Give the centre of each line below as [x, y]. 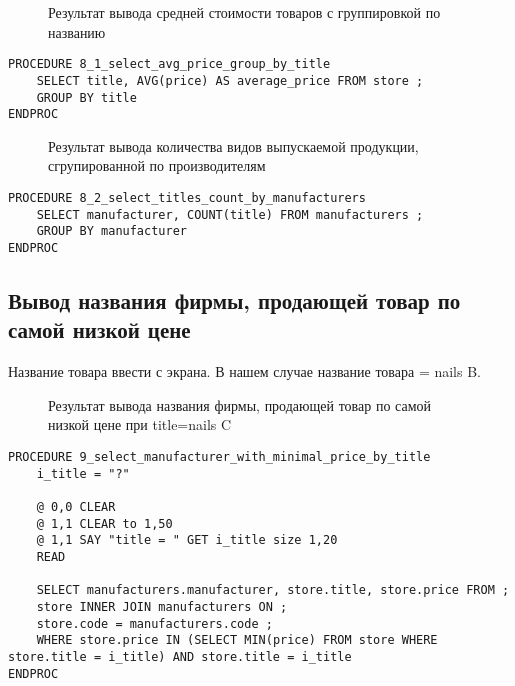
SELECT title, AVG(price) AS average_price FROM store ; [230, 80]
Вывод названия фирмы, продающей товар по [234, 300]
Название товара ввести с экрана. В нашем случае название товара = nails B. [244, 371]
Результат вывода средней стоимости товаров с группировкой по [244, 12]
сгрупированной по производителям [157, 165]
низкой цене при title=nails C [140, 424]
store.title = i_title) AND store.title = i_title [180, 656]
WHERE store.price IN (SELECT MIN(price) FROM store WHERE [237, 640]
